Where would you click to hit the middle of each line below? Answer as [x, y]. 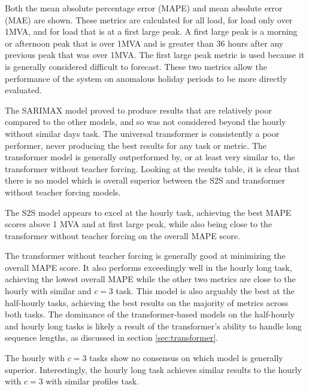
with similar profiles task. [92, 381]
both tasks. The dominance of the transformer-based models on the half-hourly [150, 314]
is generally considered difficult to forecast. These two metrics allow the [136, 66]
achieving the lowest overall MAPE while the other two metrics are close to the [150, 279]
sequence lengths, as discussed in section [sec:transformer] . [112, 337]
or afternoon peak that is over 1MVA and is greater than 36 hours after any [144, 43]
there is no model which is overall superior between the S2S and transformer [145, 180]
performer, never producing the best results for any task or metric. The [136, 145]
